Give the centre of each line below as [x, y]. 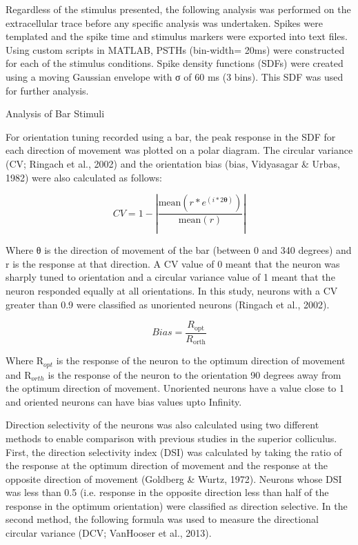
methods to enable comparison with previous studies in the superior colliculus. [171, 438]
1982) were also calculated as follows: [84, 177]
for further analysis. [47, 90]
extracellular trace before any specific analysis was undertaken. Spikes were [164, 22]
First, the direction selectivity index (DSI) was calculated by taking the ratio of [174, 452]
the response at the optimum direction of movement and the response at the [167, 465]
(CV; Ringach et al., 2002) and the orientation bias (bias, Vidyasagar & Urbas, [173, 163]
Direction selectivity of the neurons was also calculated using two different [162, 425]
